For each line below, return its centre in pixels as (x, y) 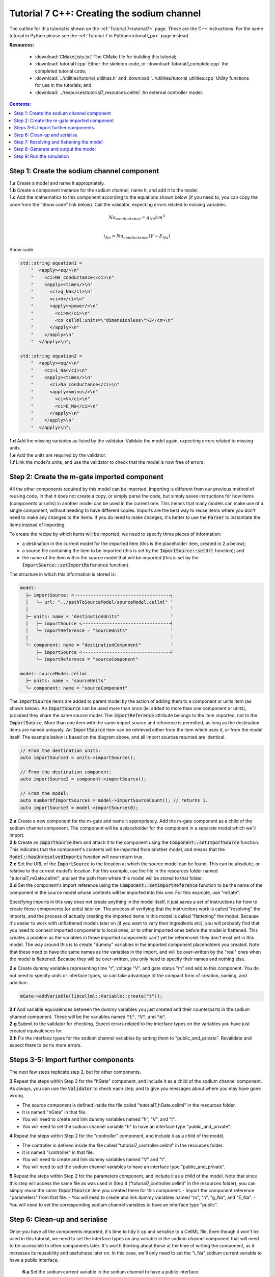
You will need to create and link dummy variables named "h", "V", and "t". (99, 1119)
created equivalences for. (36, 1031)
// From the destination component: (66, 772)
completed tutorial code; (61, 71)
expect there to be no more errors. (46, 1045)
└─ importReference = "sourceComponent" (87, 659)
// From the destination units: (61, 750)
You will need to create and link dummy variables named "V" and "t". (94, 1160)
